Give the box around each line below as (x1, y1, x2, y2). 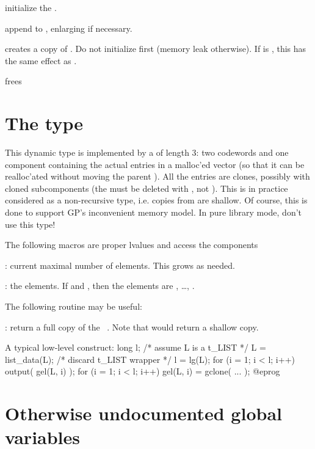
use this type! (5, 217, 56, 230)
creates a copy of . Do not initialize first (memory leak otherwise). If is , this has (5, 42, 306, 55)
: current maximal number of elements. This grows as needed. (5, 258, 235, 271)
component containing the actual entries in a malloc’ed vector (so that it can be (5, 158, 305, 170)
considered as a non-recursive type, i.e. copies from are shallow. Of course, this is (5, 194, 308, 206)
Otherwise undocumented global (5, 401, 282, 426)
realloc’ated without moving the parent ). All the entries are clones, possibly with (5, 170, 310, 183)
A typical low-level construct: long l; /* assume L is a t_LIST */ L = (5, 341, 266, 354)
